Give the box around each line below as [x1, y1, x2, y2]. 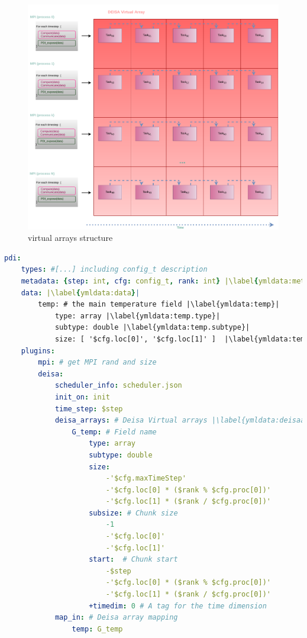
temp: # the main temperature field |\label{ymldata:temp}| [38, 300, 280, 309]
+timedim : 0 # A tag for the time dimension [89, 601, 267, 610]
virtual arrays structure [28, 231, 113, 244]
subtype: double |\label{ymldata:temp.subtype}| [54, 323, 250, 332]
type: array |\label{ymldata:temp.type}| [54, 311, 221, 320]
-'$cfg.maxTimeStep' [105, 474, 186, 483]
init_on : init [54, 392, 110, 401]
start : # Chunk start [89, 555, 178, 564]
